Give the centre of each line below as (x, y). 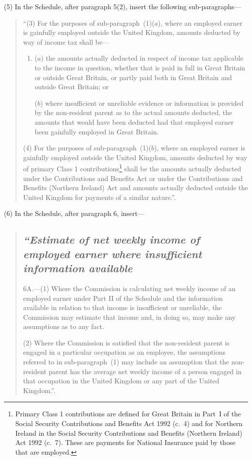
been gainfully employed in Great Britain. (97, 131)
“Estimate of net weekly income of (111, 239)
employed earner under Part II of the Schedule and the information (123, 298)
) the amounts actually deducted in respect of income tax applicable (142, 58)
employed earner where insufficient (112, 254)
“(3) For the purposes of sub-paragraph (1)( (89, 23)
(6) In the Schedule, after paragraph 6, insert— (74, 213)
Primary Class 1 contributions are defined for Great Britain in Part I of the (128, 414)
